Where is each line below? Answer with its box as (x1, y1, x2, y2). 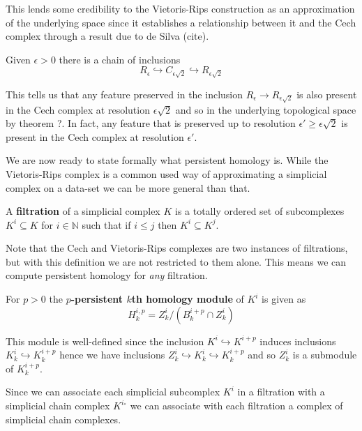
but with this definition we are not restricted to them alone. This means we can (6, 254, 347, 269)
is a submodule (292, 347, 357, 362)
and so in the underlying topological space (175, 102, 356, 116)
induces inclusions (259, 333, 336, 348)
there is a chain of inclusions (59, 52, 181, 66)
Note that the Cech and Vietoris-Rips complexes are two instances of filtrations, (6, 241, 348, 255)
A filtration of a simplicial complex (6, 204, 160, 218)
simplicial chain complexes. (6, 411, 121, 426)
